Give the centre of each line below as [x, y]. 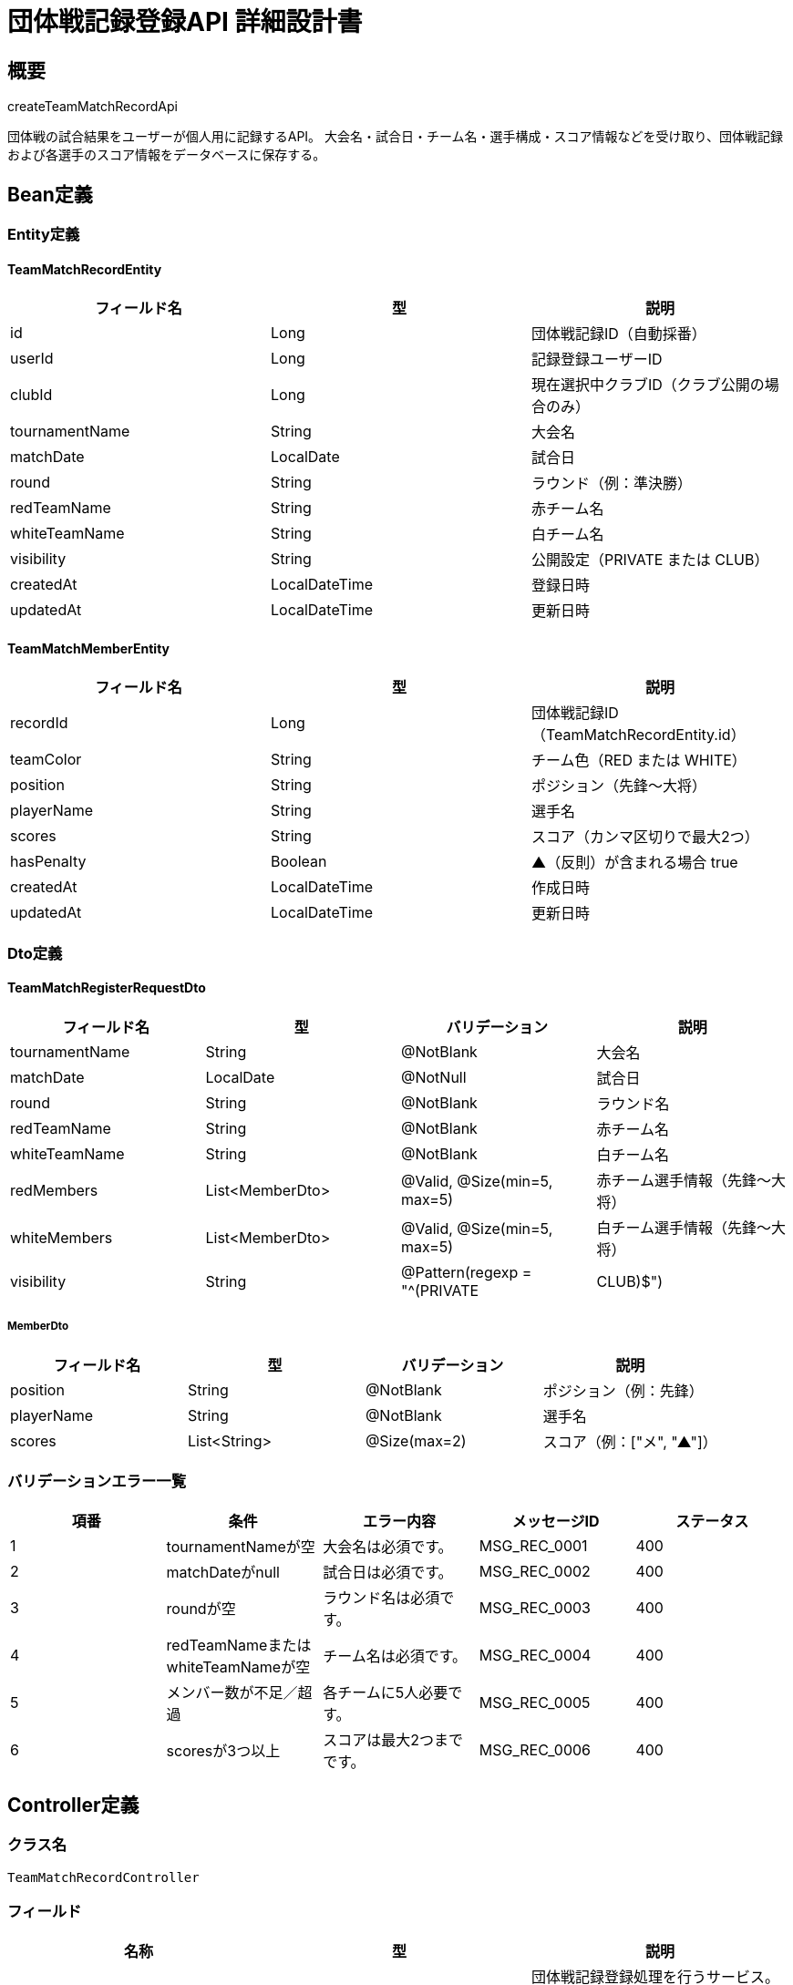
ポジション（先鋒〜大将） [618, 786]
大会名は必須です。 [388, 1546]
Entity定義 [44, 235]
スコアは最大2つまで [393, 1739]
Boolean [299, 862]
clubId [31, 395]
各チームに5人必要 [386, 1692]
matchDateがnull [223, 1572]
